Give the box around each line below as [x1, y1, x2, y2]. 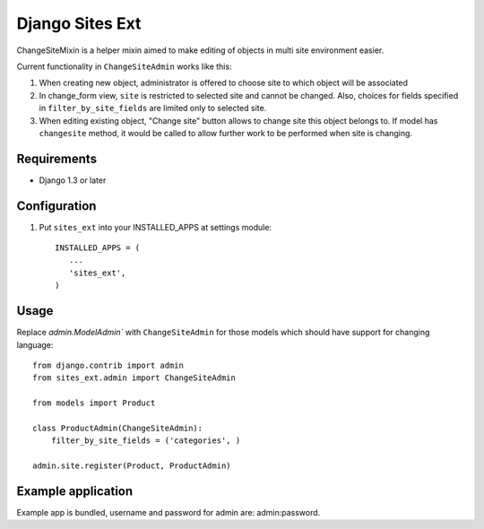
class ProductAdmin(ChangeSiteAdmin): [32, 422, 203, 433]
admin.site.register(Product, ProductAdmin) [32, 461, 232, 471]
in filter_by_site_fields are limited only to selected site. [39, 103, 267, 114]
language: [16, 339, 54, 350]
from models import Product [32, 398, 156, 408]
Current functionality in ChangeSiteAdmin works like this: [16, 61, 232, 72]
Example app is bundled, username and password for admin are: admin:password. [16, 507, 321, 517]
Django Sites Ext [16, 13, 142, 33]
